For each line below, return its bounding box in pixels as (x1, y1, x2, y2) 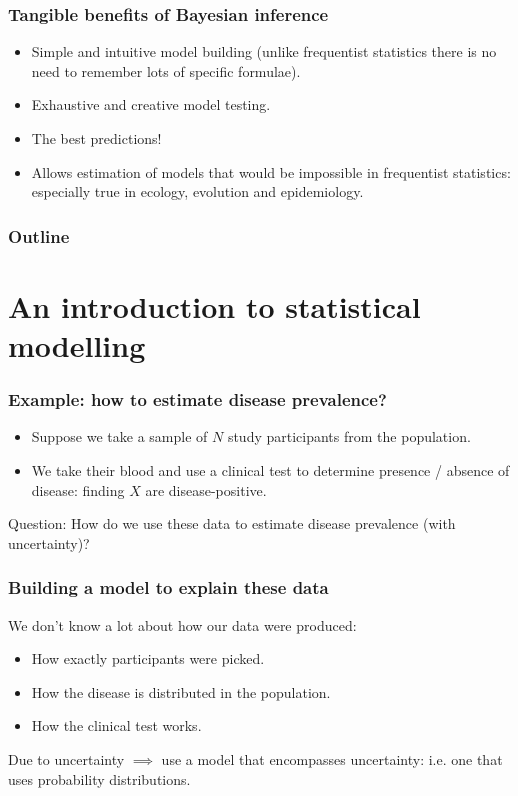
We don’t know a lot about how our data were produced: (8, 614, 357, 635)
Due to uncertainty (8, 748, 125, 769)
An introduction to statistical (8, 285, 421, 326)
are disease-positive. (145, 479, 267, 500)
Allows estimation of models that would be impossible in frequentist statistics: (31, 161, 511, 182)
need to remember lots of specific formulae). (31, 60, 301, 81)
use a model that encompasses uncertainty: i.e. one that (161, 748, 503, 769)
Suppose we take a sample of (31, 426, 208, 447)
